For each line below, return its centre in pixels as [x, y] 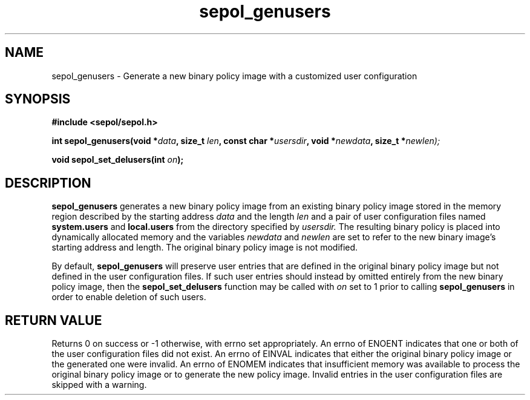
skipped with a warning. [99, 385]
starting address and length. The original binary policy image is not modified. [205, 248]
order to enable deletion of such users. [129, 297]
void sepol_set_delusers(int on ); [118, 160]
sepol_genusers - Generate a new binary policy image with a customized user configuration [234, 76]
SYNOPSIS [38, 99]
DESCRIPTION [48, 183]
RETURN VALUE [54, 320]
